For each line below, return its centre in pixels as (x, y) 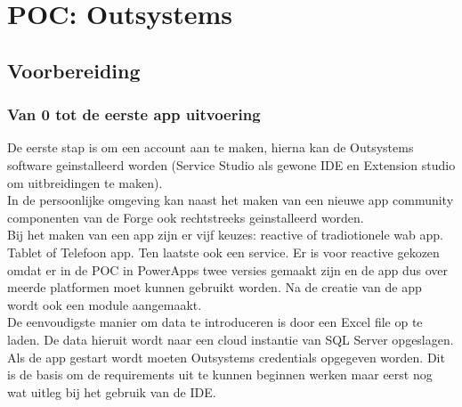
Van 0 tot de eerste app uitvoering (134, 114)
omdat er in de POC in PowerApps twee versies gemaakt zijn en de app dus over (228, 269)
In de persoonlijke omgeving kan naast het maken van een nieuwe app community (231, 200)
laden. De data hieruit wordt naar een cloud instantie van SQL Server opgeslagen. (231, 339)
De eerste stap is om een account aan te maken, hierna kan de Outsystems (211, 147)
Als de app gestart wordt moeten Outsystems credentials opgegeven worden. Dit (226, 357)
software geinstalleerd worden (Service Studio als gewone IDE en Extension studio (231, 164)
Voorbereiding (74, 70)
